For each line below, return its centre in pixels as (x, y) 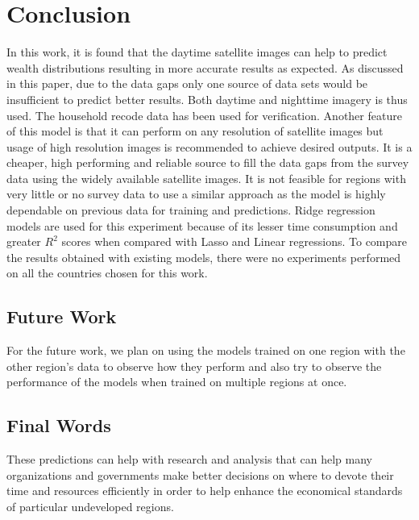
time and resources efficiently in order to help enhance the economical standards (205, 491)
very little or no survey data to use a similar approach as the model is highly (196, 194)
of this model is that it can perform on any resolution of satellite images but (195, 131)
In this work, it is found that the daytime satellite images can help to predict (197, 52)
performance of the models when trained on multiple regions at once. (177, 382)
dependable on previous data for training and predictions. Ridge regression (191, 210)
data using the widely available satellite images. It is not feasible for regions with (206, 178)
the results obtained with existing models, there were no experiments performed (204, 257)
